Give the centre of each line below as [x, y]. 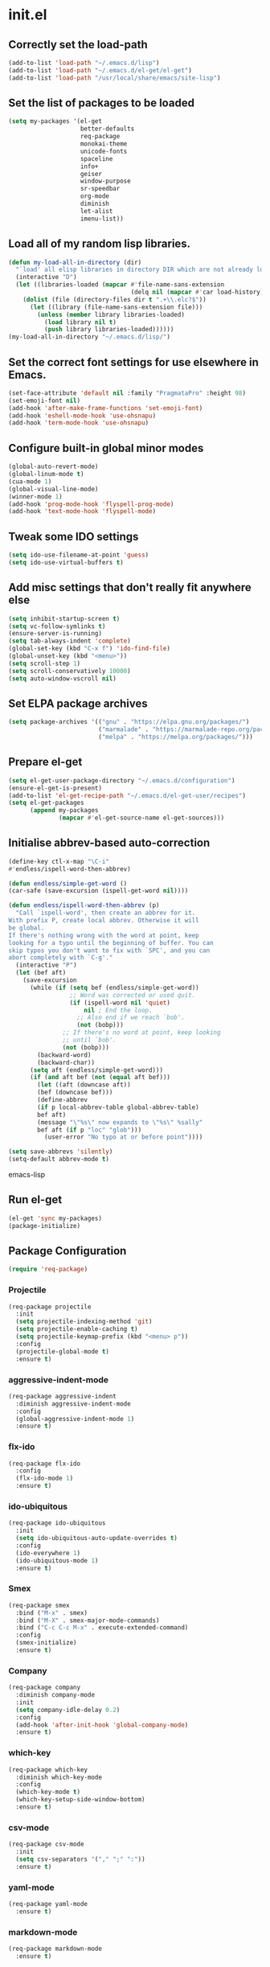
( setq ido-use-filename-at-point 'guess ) [79, 555]
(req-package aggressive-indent [62, 1396]
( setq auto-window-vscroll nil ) [62, 678]
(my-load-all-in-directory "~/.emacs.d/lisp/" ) [90, 337]
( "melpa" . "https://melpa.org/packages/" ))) [175, 737]
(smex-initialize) [47, 1643]
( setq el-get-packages [46, 803]
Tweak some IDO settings [74, 536]
